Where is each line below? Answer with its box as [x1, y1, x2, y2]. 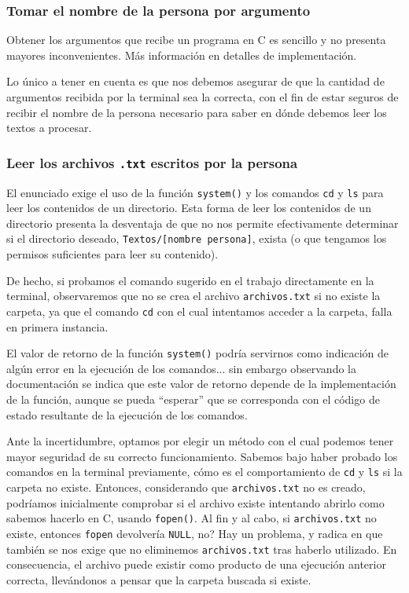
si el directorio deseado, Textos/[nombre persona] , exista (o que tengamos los [6, 230, 387, 247]
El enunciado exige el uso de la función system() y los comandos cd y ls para [6, 184, 384, 200]
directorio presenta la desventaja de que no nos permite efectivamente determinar [6, 214, 399, 231]
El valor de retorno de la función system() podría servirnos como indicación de [6, 345, 389, 361]
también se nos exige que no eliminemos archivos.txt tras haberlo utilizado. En [6, 540, 397, 557]
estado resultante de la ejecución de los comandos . [6, 406, 248, 423]
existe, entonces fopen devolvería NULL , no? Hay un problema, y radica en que [6, 525, 383, 541]
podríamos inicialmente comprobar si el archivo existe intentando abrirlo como [6, 494, 385, 511]
